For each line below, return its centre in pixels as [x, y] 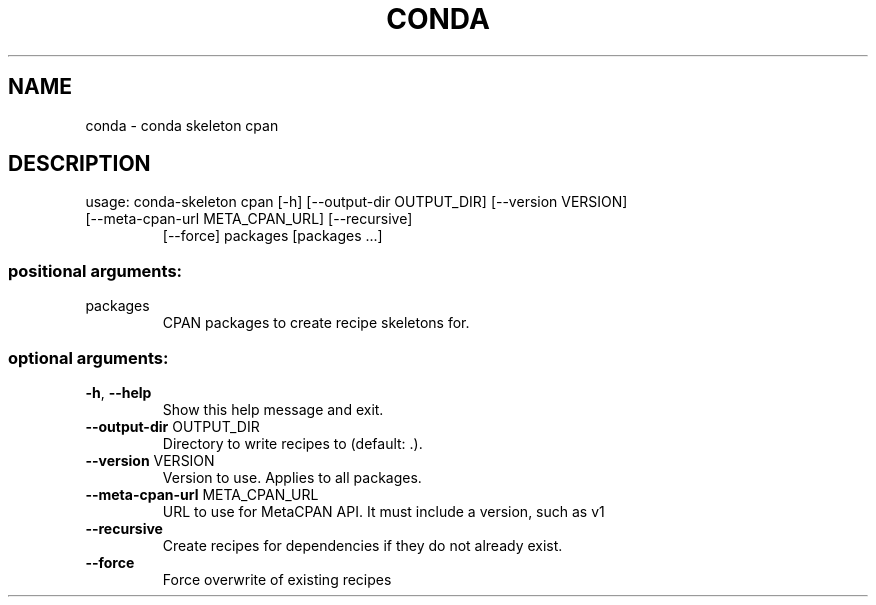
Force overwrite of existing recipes [277, 579]
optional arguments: [88, 357]
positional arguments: [95, 270]
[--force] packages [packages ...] [272, 236]
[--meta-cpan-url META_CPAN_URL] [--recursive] [249, 219]
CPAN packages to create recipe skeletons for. [316, 323]
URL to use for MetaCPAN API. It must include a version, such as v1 [383, 511]
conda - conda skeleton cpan [182, 125]
